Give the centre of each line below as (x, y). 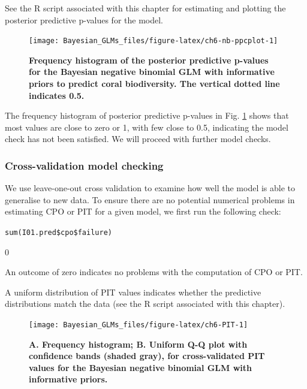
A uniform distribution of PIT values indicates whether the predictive (133, 292)
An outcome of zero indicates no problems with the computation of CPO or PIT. (154, 272)
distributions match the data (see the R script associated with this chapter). (145, 304)
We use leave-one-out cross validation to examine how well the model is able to (150, 188)
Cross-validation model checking (84, 165)
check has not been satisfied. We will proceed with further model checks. (138, 139)
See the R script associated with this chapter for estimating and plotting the (145, 8)
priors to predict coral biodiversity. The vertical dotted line (154, 84)
